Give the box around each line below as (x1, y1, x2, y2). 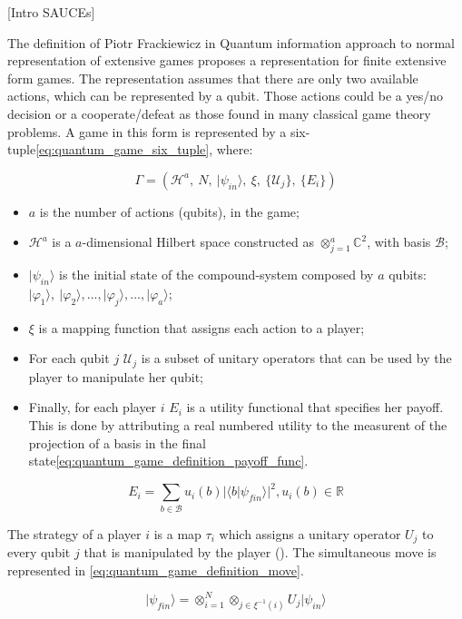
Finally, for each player (28, 398, 157, 417)
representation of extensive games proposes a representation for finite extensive (7, 51, 447, 70)
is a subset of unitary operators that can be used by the (141, 349, 452, 368)
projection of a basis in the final (28, 433, 206, 452)
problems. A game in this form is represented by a (7, 122, 287, 141)
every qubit (7, 543, 71, 562)
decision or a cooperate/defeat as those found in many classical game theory (7, 103, 431, 123)
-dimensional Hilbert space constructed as (82, 232, 314, 251)
